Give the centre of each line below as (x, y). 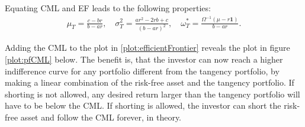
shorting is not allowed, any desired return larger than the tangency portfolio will (152, 94)
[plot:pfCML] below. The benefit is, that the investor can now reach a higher (144, 59)
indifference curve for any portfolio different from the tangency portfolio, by (142, 71)
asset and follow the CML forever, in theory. (101, 117)
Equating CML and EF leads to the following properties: (108, 8)
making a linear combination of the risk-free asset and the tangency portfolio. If (150, 82)
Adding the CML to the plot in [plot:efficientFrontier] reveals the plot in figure (147, 48)
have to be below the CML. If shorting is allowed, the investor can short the (143, 105)
